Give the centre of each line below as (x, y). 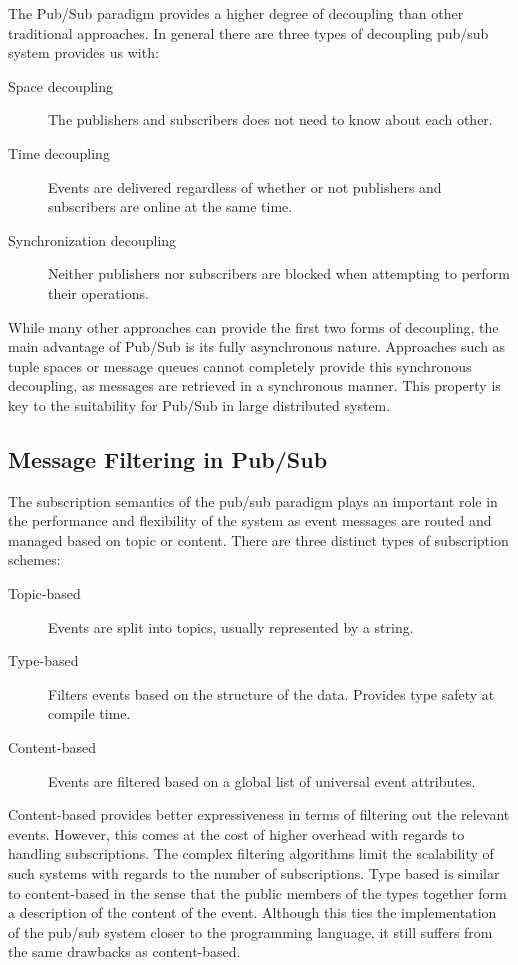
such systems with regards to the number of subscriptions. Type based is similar (254, 873)
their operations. (98, 292)
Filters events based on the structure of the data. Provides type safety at (271, 693)
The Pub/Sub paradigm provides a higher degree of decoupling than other (236, 13)
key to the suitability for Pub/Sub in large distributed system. (199, 404)
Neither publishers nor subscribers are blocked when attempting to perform (279, 273)
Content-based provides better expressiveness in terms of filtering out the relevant (259, 814)
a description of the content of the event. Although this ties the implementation (252, 912)
